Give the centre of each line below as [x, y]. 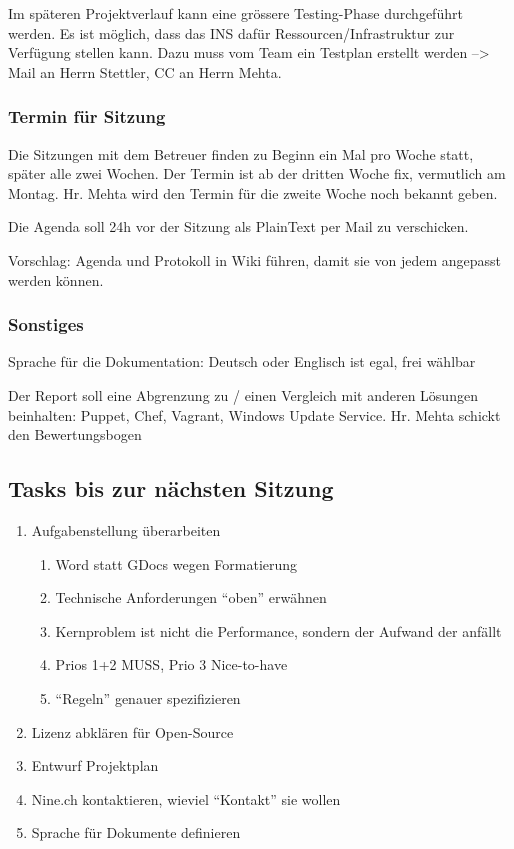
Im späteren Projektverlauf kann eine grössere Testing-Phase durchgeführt [235, 13]
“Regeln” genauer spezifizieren [148, 697]
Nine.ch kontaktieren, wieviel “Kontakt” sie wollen [186, 798]
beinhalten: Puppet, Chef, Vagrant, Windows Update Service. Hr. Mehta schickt [254, 414]
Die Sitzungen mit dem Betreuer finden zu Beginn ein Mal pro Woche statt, [241, 153]
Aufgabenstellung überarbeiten [126, 529]
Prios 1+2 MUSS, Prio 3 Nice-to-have [171, 664]
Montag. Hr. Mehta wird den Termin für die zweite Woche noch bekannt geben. [253, 192]
